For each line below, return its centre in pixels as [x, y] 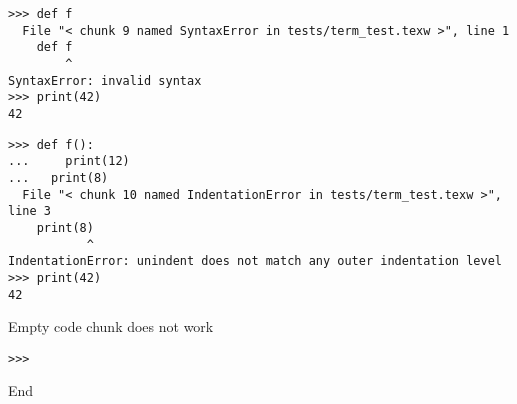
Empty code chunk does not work [111, 326]
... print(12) [69, 161]
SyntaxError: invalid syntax [105, 80]
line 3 [29, 211]
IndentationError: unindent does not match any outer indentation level [255, 261]
